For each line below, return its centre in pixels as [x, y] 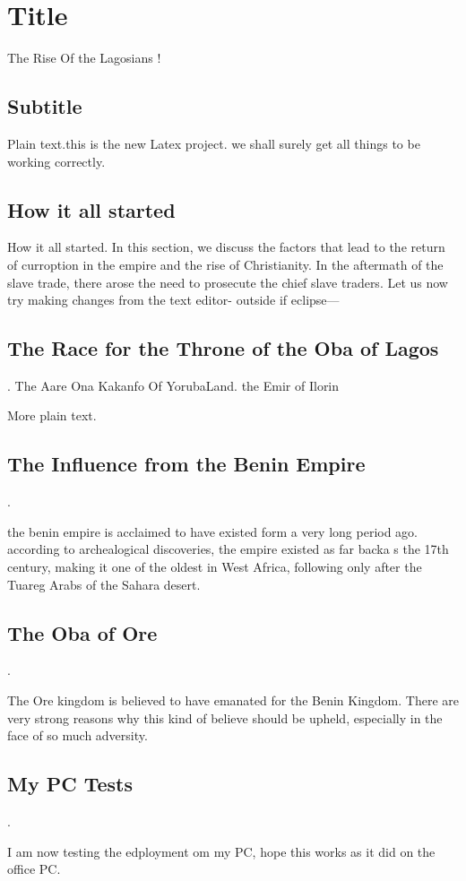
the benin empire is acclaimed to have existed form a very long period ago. [213, 531]
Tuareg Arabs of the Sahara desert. [104, 584]
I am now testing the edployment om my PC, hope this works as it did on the [221, 851]
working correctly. [56, 161]
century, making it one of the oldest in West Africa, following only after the [215, 567]
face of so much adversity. [78, 735]
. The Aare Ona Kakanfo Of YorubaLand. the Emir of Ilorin [173, 385]
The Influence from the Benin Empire [186, 464]
